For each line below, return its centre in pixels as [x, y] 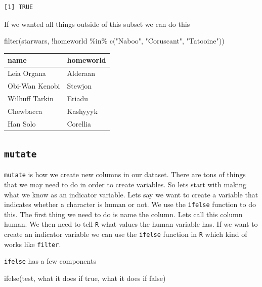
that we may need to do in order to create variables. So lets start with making [125, 184]
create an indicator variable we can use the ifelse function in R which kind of [126, 234]
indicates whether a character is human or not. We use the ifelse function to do [130, 204]
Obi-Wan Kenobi [34, 85]
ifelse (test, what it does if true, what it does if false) [85, 278]
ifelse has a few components [50, 261]
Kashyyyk [82, 111]
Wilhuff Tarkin [31, 98]
